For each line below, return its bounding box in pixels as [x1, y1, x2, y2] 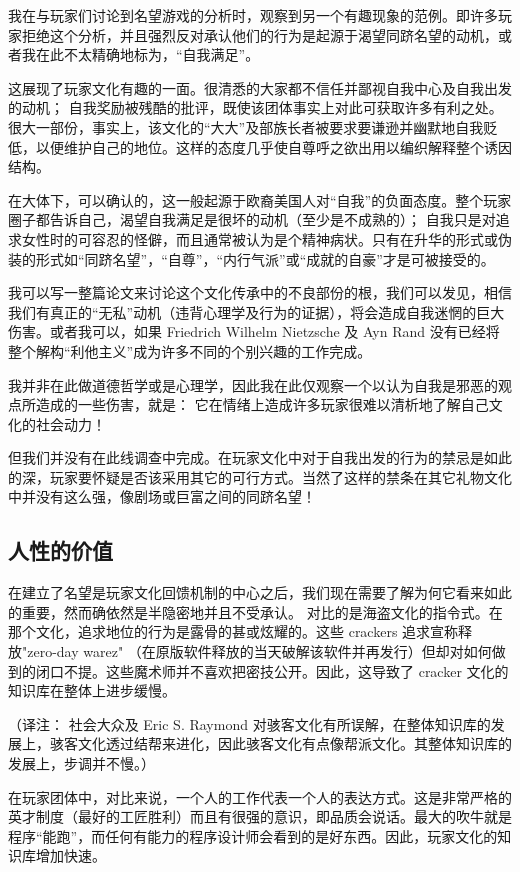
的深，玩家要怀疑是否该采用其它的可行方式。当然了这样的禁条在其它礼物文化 [8, 466, 512, 487]
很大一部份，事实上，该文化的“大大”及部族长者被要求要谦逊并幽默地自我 [8, 116, 484, 137]
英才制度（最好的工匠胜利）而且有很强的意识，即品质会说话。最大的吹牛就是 [8, 806, 512, 827]
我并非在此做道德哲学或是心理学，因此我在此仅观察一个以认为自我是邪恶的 [8, 374, 498, 395]
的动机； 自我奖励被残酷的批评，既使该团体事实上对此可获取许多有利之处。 [8, 97, 503, 118]
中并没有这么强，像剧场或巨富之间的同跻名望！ [8, 486, 316, 507]
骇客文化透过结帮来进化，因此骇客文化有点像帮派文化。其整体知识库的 [49, 733, 512, 754]
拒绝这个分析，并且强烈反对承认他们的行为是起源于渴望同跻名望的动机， [21, 24, 498, 45]
